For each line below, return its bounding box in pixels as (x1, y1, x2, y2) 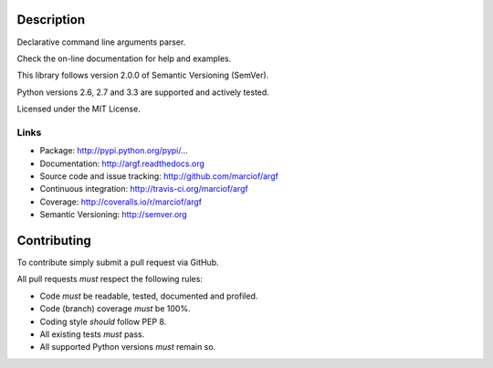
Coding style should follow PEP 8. (39, 316, 167, 327)
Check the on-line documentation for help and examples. (16, 53, 232, 64)
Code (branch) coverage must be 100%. (39, 303, 191, 314)
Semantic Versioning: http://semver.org (39, 209, 187, 220)
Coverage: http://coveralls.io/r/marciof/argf (39, 196, 203, 207)
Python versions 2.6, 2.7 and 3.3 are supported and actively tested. (16, 87, 269, 98)
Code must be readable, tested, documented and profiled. (39, 290, 258, 301)
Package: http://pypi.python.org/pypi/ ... (39, 145, 189, 156)
